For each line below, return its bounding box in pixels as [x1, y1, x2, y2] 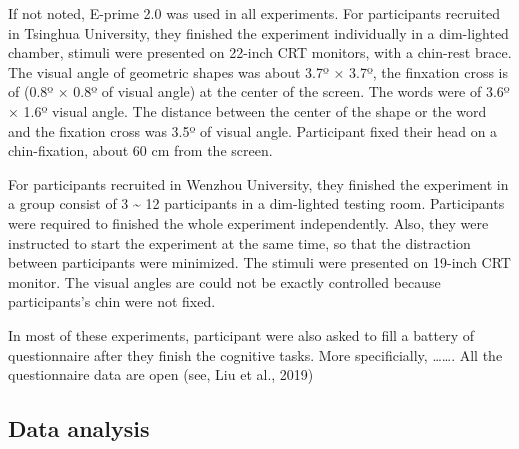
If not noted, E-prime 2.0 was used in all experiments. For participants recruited [8, 3, 501, 23]
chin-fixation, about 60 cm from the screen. [8, 140, 273, 161]
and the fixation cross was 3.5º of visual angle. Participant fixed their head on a [8, 120, 498, 141]
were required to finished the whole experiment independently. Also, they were [8, 212, 489, 233]
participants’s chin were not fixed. [8, 291, 216, 312]
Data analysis [8, 413, 150, 444]
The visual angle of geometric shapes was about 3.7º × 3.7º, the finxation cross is [8, 61, 508, 82]
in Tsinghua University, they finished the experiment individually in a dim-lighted [8, 22, 509, 43]
